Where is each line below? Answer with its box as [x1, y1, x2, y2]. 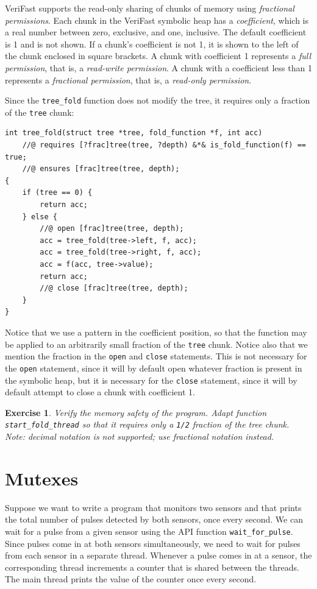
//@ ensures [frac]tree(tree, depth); [22, 164, 180, 174]
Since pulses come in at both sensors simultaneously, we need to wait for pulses [5, 537, 301, 549]
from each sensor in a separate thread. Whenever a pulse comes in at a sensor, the [5, 549, 312, 562]
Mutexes [5, 465, 79, 490]
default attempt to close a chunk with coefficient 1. [5, 386, 195, 398]
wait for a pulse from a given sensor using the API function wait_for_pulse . [5, 524, 293, 537]
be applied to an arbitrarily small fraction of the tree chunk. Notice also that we [5, 337, 308, 350]
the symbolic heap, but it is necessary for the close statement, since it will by [5, 373, 297, 386]
